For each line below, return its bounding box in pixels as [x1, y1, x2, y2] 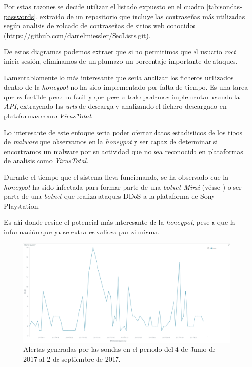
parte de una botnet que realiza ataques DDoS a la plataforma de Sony [4, 191, 215, 201]
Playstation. [4, 200, 40, 211]
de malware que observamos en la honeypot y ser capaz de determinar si [4, 136, 218, 147]
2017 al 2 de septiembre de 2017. [23, 353, 121, 364]
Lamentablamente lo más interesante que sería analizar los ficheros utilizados [4, 72, 233, 82]
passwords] [4, 11, 36, 21]
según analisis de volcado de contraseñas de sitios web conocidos [4, 20, 195, 31]
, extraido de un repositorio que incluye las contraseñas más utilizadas [36, 11, 245, 21]
